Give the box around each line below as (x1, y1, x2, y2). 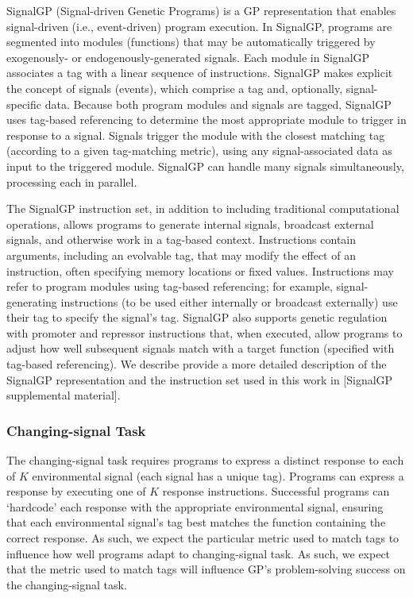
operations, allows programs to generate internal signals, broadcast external (6, 215, 374, 232)
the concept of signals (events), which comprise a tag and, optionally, (6, 79, 343, 96)
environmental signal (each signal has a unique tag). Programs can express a (32, 467, 404, 484)
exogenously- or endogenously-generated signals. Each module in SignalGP (6, 48, 370, 65)
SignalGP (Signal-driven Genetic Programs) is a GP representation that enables (6, 2, 396, 18)
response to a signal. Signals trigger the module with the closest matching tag (6, 126, 385, 143)
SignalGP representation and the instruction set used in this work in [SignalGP (6, 371, 393, 388)
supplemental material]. (6, 387, 121, 403)
